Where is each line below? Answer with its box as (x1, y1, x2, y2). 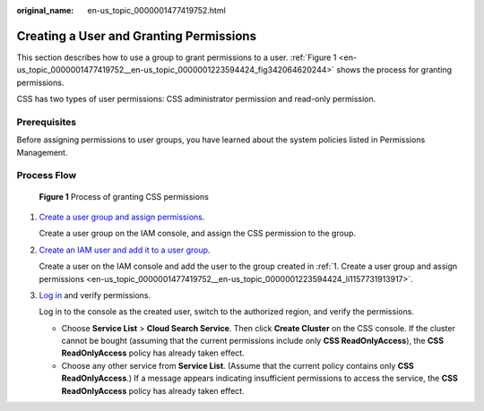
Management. (16, 147, 68, 158)
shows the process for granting (336, 64, 453, 75)
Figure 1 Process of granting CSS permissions (39, 191, 210, 201)
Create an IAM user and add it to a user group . (39, 244, 211, 255)
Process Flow (16, 169, 77, 182)
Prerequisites (16, 116, 76, 128)
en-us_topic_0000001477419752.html (87, 5, 226, 15)
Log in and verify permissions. (39, 289, 151, 300)
